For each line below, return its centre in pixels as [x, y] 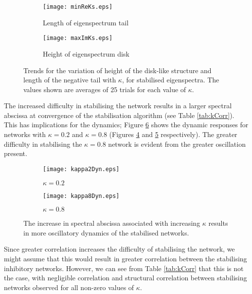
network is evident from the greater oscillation [177, 144]
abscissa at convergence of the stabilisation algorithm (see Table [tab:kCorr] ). [119, 115]
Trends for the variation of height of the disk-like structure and [117, 70]
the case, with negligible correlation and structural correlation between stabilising [126, 278]
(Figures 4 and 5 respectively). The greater [173, 134]
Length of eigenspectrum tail [86, 22]
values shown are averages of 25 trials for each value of [105, 89]
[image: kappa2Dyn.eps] [81, 169]
